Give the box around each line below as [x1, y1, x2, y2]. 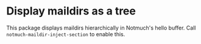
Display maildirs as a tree [6, 4, 136, 18]
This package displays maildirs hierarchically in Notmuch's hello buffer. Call [6, 24, 196, 31]
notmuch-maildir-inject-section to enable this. [6, 30, 125, 37]
